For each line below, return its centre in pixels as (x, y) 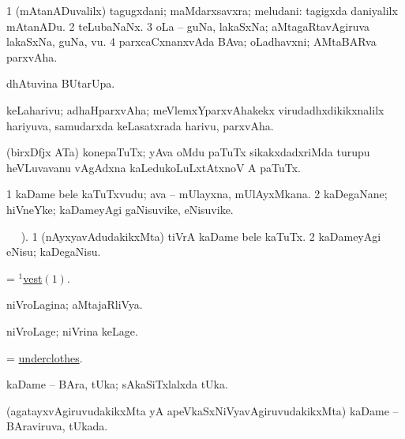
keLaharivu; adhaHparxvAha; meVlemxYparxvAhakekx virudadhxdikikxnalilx (195, 109)
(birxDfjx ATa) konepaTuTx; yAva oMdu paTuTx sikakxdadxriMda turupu (188, 152)
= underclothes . (45, 357)
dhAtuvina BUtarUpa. (61, 83)
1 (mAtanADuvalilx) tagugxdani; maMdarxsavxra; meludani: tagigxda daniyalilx (202, 10)
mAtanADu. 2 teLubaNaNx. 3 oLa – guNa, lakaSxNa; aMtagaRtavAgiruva (188, 26)
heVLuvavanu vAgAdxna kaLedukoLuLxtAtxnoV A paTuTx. (154, 167)
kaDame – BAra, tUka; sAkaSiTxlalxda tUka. (117, 384)
